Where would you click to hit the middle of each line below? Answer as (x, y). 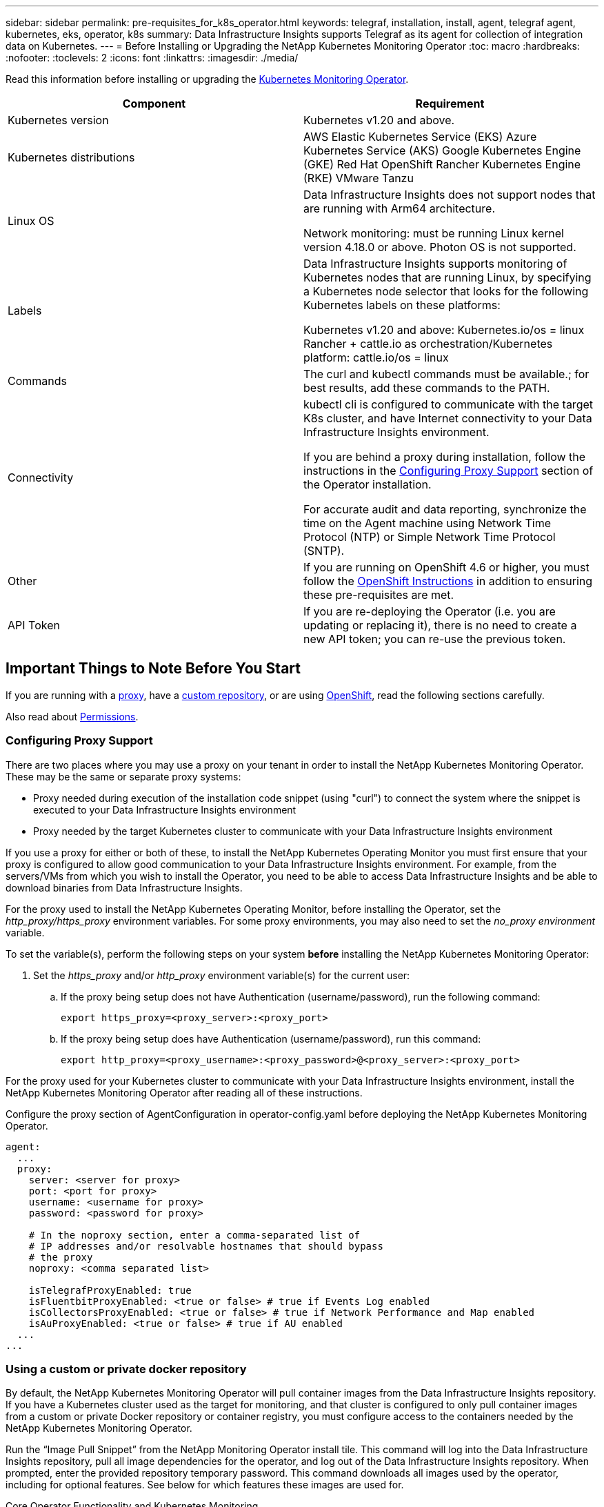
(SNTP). (324, 551)
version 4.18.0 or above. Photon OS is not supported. (440, 247)
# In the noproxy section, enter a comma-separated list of (194, 1235)
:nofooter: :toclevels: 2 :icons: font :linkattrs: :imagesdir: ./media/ (152, 58)
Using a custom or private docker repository (126, 1369)
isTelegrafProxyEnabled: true (110, 1290)
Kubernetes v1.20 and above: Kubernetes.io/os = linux (444, 330)
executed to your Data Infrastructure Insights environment (165, 809)
